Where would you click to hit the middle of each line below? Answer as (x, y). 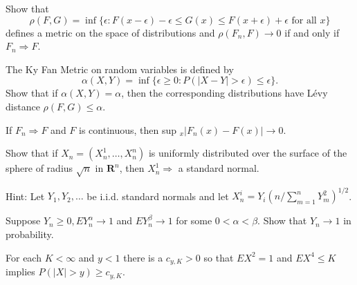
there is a (143, 257)
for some (194, 220)
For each (24, 257)
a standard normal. (219, 168)
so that (219, 257)
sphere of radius (39, 168)
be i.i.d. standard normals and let (158, 196)
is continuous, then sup (128, 129)
